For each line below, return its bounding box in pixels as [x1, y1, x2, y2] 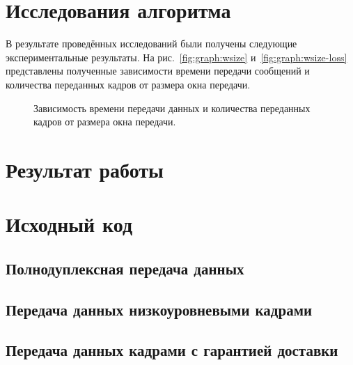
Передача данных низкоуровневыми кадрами [6, 298, 313, 320]
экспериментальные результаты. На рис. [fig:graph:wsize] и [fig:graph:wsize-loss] [6, 49, 347, 64]
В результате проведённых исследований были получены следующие [6, 36, 297, 51]
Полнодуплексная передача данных [6, 257, 244, 279]
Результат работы [6, 155, 164, 183]
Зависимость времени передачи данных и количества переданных [33, 100, 311, 115]
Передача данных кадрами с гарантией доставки [6, 339, 338, 361]
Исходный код [6, 210, 133, 238]
